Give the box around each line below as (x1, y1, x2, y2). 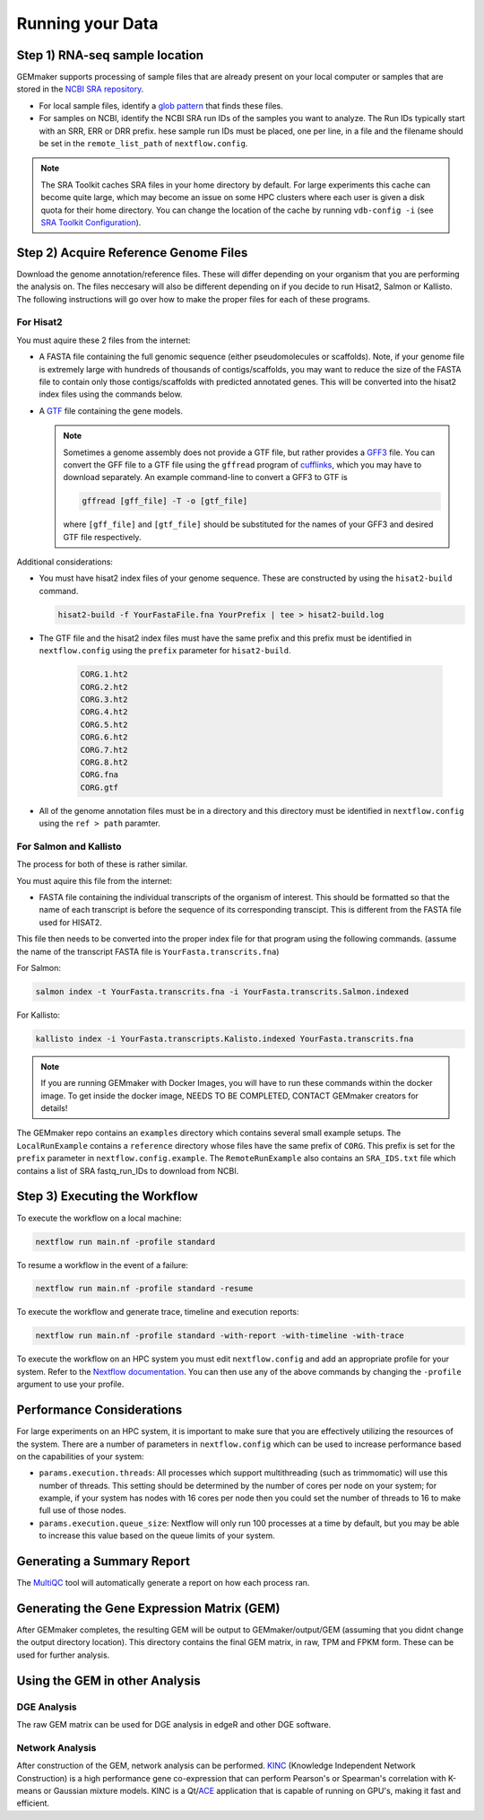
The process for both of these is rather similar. (16, 859, 188, 870)
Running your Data (16, 13, 159, 33)
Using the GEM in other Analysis (16, 1673, 201, 1688)
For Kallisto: (16, 1010, 61, 1020)
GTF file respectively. (63, 531, 143, 542)
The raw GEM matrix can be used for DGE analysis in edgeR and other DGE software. (16, 1719, 332, 1729)
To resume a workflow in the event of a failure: (16, 1259, 188, 1270)
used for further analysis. (16, 1649, 110, 1660)
